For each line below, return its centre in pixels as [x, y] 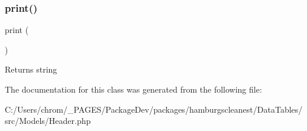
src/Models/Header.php [48, 121]
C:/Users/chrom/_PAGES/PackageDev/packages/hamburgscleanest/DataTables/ [154, 109]
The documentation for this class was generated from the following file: [133, 89]
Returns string [31, 69]
